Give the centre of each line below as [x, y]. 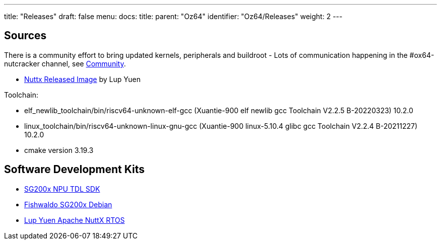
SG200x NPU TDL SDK [62, 189]
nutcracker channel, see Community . [65, 63]
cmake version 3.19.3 [59, 150]
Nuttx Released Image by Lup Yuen [83, 79]
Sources [25, 36]
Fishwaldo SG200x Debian [68, 204]
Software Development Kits [75, 170]
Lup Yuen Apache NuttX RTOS [75, 220]
